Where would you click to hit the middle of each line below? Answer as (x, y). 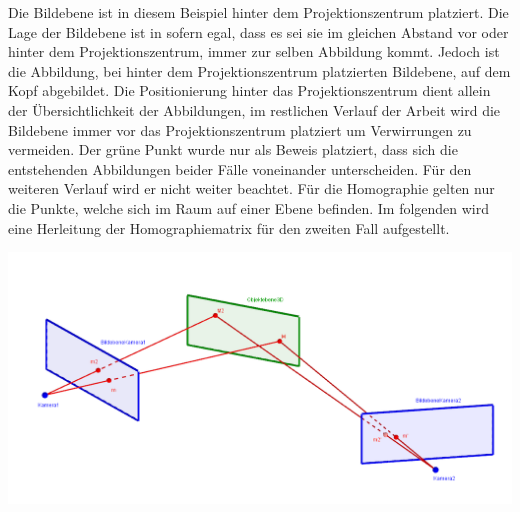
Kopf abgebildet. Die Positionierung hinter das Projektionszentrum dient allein (249, 90)
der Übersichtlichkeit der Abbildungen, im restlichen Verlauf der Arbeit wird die (254, 109)
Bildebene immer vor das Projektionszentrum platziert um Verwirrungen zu (240, 129)
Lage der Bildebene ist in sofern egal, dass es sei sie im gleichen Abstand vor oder (258, 31)
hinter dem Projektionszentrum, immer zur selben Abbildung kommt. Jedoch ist (254, 51)
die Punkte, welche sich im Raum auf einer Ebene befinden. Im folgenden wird (249, 207)
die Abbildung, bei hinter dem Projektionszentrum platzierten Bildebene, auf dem (259, 70)
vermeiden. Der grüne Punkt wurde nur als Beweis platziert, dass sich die (233, 149)
